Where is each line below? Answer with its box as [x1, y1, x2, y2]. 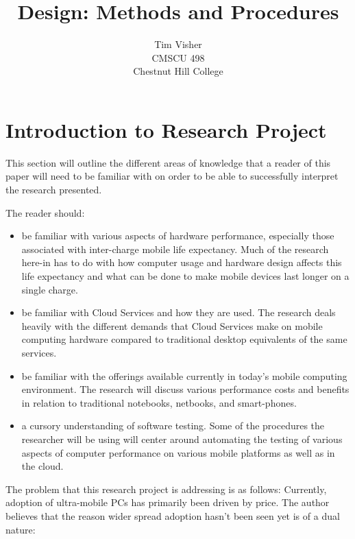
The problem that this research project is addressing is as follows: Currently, [5, 481, 327, 496]
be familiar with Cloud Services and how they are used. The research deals [21, 305, 336, 320]
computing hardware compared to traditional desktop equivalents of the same [21, 332, 347, 346]
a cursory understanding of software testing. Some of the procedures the [21, 418, 325, 433]
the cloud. [21, 459, 64, 473]
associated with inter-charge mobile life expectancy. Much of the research [21, 241, 329, 256]
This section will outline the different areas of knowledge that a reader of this [5, 155, 331, 169]
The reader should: [5, 205, 85, 219]
